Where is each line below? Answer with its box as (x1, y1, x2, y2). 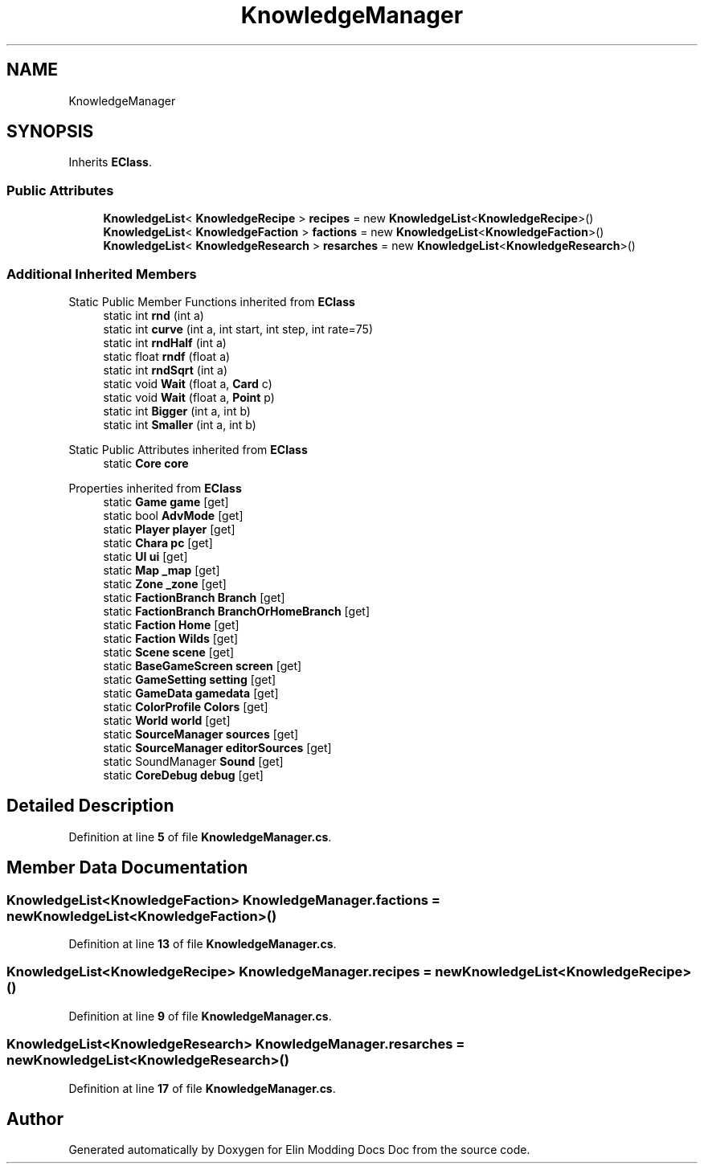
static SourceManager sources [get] (103, 726, 299, 741)
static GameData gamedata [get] (103, 685, 279, 700)
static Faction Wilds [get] (103, 631, 239, 645)
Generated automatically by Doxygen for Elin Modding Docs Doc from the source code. (68, 1143, 530, 1157)
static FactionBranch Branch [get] (103, 590, 285, 604)
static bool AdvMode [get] (103, 508, 244, 522)
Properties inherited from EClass (68, 481, 242, 495)
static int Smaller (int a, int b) (103, 417, 256, 432)
